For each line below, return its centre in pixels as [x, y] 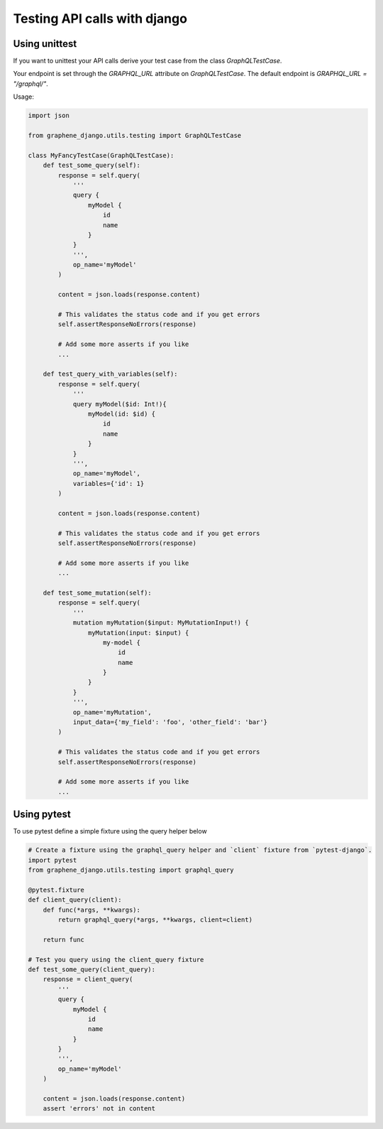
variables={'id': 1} [109, 484]
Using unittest [45, 44]
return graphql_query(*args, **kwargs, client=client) [155, 920]
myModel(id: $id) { [122, 414]
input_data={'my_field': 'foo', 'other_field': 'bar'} [170, 722]
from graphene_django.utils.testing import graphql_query [131, 870]
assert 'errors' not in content [99, 1109]
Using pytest [42, 815]
